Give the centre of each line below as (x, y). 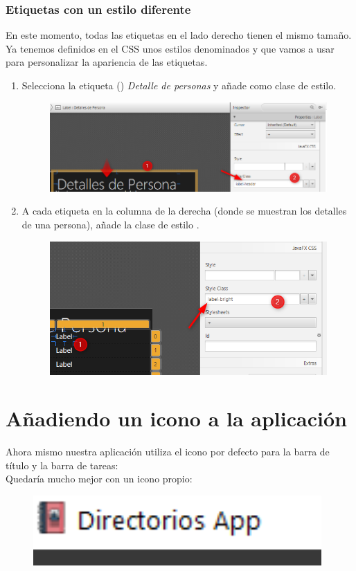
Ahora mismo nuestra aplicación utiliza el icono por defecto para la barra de (168, 452)
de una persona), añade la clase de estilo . (110, 224)
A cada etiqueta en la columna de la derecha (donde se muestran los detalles (184, 211)
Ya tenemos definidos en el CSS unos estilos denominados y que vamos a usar (170, 48)
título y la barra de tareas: (62, 465)
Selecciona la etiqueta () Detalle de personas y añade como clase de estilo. (179, 85)
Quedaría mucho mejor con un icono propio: (99, 479)
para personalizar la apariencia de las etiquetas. (107, 62)
